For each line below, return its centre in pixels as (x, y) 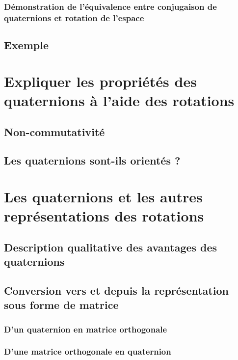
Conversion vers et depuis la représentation (116, 290)
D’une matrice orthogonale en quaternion (88, 351)
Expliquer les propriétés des (100, 81)
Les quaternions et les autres (103, 196)
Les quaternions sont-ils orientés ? (92, 160)
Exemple (26, 45)
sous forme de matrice (61, 305)
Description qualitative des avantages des (111, 247)
